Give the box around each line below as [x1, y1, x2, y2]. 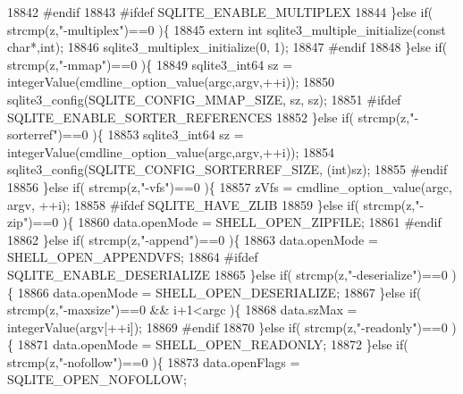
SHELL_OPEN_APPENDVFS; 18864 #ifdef [7, 247, 258, 266]
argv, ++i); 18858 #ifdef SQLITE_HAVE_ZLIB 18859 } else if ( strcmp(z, [7, 195, 416, 214]
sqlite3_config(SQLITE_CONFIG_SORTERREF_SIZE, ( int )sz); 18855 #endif [7, 160, 448, 179]
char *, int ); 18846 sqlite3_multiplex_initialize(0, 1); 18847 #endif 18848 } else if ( [7, 38, 448, 56]
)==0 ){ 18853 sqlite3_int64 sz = [57, 125, 244, 144]
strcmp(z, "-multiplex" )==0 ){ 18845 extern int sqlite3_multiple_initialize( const [7, 20, 446, 38]
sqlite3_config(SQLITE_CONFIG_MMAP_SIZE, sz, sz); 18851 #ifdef [7, 89, 401, 108]
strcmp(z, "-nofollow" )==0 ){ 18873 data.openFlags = [7, 352, 300, 371]
